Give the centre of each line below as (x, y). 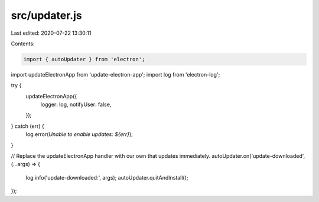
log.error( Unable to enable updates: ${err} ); (79, 134)
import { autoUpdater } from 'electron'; (84, 59)
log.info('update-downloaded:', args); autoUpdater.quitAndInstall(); (107, 177)
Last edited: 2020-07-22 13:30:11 (51, 33)
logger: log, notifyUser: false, (76, 105)
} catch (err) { (27, 126)
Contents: (23, 44)
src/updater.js (46, 15)
